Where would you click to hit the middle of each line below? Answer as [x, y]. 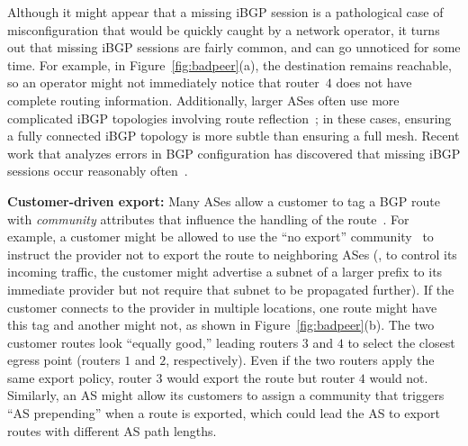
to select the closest [401, 342]
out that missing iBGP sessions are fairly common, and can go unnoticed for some [234, 47]
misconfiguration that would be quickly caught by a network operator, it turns [224, 29]
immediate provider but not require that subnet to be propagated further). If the [231, 289]
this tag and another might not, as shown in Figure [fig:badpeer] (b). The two [221, 325]
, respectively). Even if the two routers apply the [300, 360]
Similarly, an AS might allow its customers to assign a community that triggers [226, 395]
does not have [374, 82]
